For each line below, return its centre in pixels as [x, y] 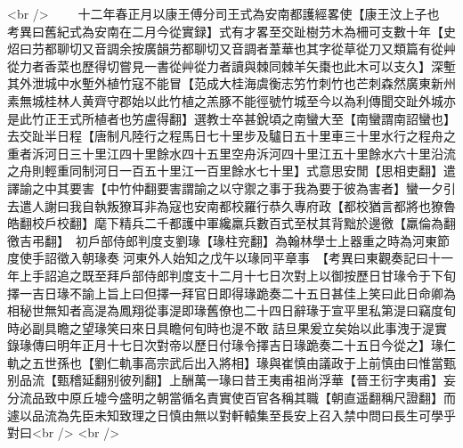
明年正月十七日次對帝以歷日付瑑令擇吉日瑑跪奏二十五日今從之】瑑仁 [256, 345]
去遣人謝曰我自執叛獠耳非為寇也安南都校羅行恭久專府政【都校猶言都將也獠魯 [231, 205]
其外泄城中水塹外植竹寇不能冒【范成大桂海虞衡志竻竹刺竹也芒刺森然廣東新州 [231, 83]
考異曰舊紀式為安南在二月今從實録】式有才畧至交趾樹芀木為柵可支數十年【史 [231, 31]
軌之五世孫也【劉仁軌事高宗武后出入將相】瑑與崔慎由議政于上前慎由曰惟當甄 [231, 362]
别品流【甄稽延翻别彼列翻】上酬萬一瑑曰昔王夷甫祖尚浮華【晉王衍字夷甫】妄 [231, 380]
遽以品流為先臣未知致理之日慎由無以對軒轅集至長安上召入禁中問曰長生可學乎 [231, 415]
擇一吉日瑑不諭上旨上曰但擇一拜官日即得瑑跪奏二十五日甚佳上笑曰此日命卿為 [231, 293]
